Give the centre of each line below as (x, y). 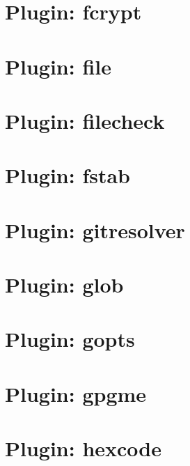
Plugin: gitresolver (95, 230)
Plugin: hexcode (84, 448)
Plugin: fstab (68, 175)
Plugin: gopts (70, 339)
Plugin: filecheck (85, 120)
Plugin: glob (64, 285)
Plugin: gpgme (76, 393)
